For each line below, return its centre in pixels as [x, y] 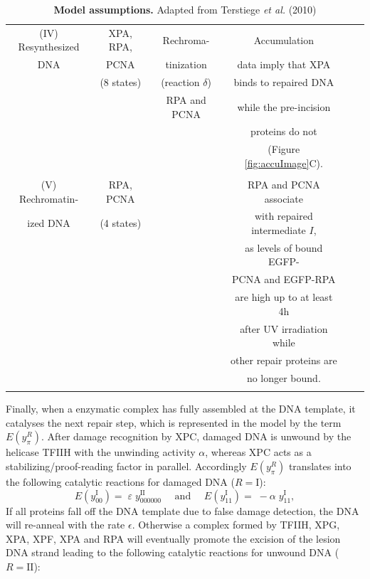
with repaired [284, 216]
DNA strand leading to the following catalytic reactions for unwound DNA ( [173, 552]
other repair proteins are [284, 360]
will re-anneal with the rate [65, 525]
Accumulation [284, 39]
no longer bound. [284, 377]
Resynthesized [49, 47]
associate [284, 198]
